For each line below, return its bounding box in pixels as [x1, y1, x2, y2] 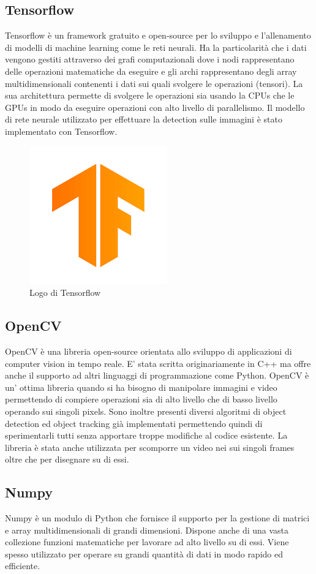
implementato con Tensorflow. [5, 124, 118, 137]
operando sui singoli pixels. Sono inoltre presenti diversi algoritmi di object [5, 404, 287, 417]
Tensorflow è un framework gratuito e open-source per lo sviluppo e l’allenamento [5, 29, 311, 42]
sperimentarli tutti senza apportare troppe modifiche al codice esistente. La [5, 429, 288, 442]
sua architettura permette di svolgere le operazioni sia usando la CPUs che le [5, 89, 295, 102]
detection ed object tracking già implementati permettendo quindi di [5, 417, 263, 429]
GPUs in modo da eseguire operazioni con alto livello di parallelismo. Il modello [5, 100, 305, 113]
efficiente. [5, 559, 40, 572]
